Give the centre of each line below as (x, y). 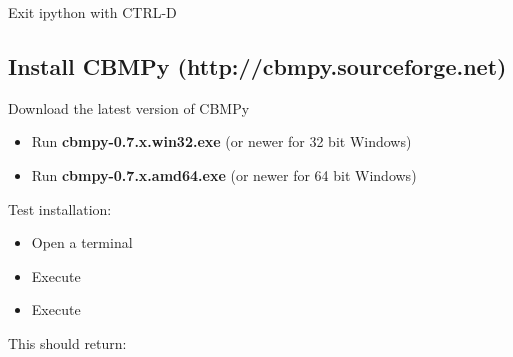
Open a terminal (82, 242)
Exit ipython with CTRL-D (92, 12)
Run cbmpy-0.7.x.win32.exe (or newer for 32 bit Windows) (221, 141)
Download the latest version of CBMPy (129, 107)
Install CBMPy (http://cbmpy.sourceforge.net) (257, 65)
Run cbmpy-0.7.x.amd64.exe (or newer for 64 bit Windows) (224, 174)
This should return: (67, 342)
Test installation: (60, 208)
